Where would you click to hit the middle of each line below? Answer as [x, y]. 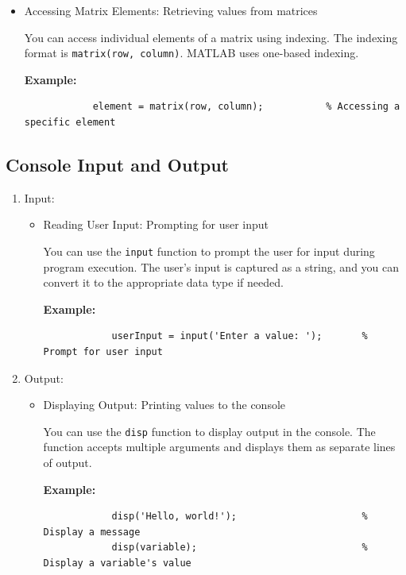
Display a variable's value [117, 563]
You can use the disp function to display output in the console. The [209, 431]
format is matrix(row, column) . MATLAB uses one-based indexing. [191, 53]
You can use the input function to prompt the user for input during [209, 251]
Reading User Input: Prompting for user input [156, 224]
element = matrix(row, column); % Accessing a [246, 107]
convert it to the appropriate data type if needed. [163, 282]
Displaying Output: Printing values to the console [164, 405]
